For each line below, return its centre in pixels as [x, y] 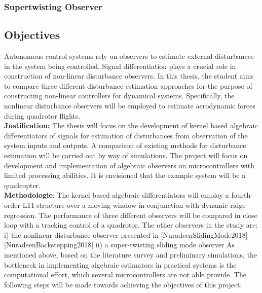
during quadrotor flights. [42, 115]
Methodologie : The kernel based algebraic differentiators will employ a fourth [127, 195]
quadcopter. [23, 185]
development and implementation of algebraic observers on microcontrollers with [129, 165]
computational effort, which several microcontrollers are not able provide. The [125, 274]
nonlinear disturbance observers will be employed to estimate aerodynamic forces [130, 106]
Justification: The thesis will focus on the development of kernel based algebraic [131, 125]
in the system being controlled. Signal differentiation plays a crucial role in [120, 66]
